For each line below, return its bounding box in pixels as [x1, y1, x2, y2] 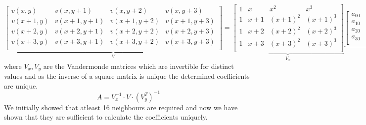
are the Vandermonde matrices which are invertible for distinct [43, 61, 234, 71]
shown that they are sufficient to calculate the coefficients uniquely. [4, 112, 208, 122]
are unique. [4, 80, 38, 91]
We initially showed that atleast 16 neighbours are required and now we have [4, 102, 238, 112]
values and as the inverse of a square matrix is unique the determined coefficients [4, 71, 250, 81]
